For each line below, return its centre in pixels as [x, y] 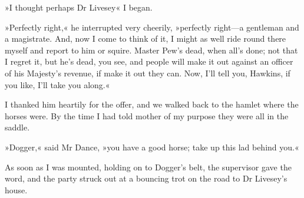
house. [16, 189]
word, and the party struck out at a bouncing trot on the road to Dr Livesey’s [146, 178]
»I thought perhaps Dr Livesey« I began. [79, 7]
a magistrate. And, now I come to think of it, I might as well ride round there [146, 38]
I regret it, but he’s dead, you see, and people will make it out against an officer [149, 61]
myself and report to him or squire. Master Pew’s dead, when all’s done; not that [151, 50]
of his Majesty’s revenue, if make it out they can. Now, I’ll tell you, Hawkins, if [148, 73]
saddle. [17, 127]
